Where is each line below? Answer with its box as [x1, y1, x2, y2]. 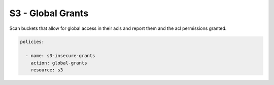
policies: [20, 38, 45, 45]
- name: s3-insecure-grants [25, 53, 95, 59]
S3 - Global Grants [9, 8, 89, 19]
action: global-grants [30, 60, 87, 66]
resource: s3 [30, 67, 63, 73]
